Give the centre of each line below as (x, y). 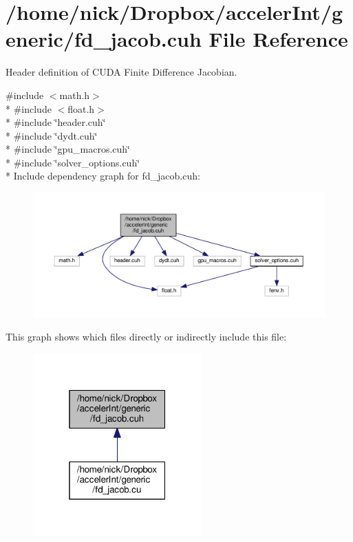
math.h (75, 95)
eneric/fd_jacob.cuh (104, 39)
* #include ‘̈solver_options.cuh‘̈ (73, 162)
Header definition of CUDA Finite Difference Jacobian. (121, 72)
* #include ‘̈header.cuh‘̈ (56, 122)
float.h (81, 108)
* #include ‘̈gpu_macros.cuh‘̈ (68, 149)
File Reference (278, 39)
